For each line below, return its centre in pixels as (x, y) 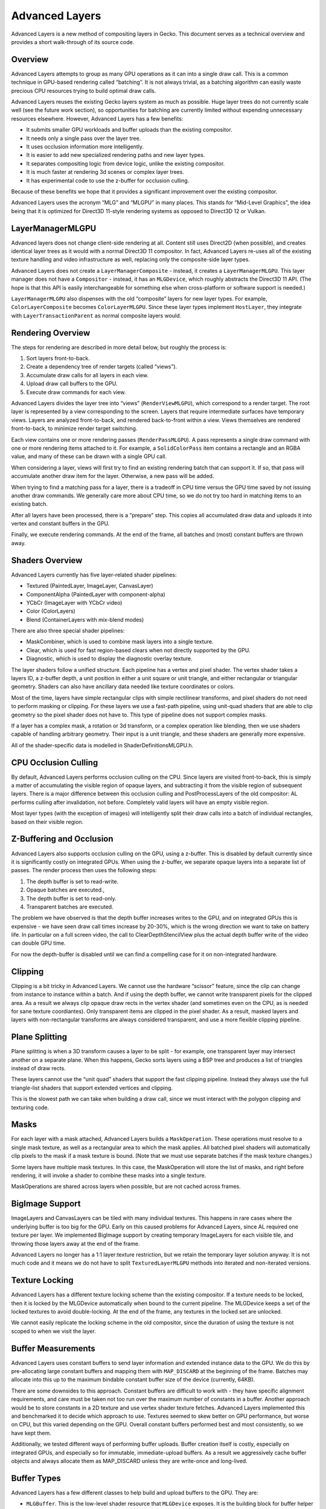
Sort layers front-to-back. (58, 359)
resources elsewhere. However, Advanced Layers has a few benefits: (97, 118)
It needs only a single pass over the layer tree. (84, 138)
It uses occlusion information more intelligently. (85, 146)
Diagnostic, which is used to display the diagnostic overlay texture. (109, 659)
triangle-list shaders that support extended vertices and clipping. (92, 1088)
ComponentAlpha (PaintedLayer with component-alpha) (96, 594)
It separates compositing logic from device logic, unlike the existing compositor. (126, 164)
